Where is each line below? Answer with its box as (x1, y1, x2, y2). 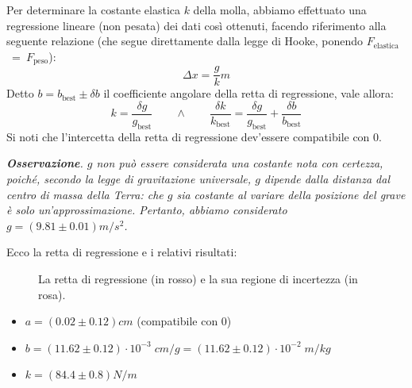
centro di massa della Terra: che (6, 186, 164, 202)
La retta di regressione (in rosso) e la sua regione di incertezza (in (38, 270, 358, 286)
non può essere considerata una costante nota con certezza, (96, 155, 383, 171)
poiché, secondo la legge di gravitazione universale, (6, 170, 252, 186)
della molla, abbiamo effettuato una (193, 2, 367, 17)
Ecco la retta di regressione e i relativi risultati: (6, 244, 237, 260)
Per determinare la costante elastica (6, 2, 180, 17)
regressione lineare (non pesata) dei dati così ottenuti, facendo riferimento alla (6, 17, 387, 33)
